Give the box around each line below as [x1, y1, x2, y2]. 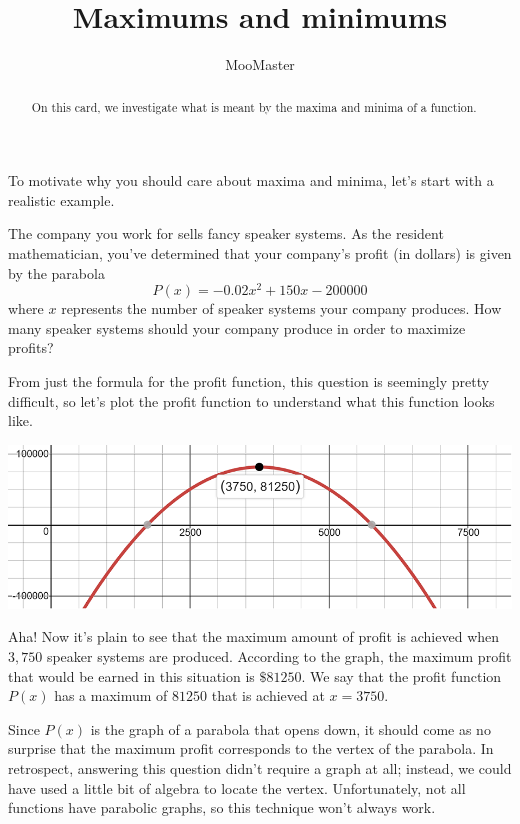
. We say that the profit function [301, 665, 502, 686]
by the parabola [8, 262, 105, 283]
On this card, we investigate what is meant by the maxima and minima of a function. [31, 98, 477, 115]
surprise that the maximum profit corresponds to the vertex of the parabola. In [8, 738, 494, 759]
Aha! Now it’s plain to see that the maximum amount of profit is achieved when [8, 626, 500, 647]
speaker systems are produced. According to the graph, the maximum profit [46, 645, 512, 666]
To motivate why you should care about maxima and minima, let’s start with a [8, 170, 494, 191]
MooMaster [225, 54, 295, 75]
